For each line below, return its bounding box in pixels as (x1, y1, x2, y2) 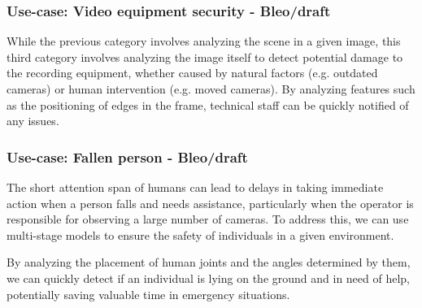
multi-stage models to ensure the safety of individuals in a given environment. (7, 226, 394, 243)
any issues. (7, 112, 59, 129)
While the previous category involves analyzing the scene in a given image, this (7, 33, 401, 50)
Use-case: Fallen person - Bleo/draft (7, 146, 248, 167)
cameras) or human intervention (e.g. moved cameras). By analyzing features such (7, 80, 415, 97)
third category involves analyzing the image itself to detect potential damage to (7, 48, 403, 65)
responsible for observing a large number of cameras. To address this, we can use (7, 210, 409, 228)
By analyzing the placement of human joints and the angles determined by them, (7, 254, 411, 271)
